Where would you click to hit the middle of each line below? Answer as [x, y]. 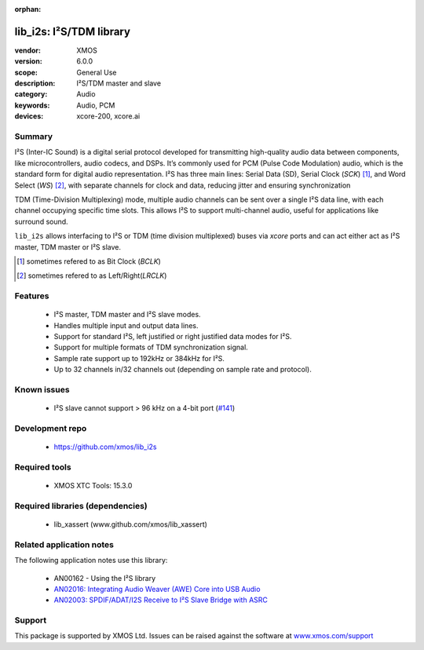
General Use [97, 72]
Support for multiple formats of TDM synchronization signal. [151, 347]
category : [31, 94]
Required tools [43, 467]
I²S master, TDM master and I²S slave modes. [127, 315]
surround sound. [41, 221]
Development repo [51, 428]
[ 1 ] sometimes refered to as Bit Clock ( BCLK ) [89, 261]
